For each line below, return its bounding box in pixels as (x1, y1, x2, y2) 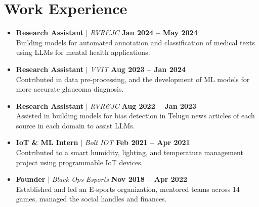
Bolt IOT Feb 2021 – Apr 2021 (84, 137, 190, 148)
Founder (16, 174, 46, 184)
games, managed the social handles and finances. (16, 193, 167, 204)
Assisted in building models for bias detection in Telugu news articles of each (16, 110, 255, 121)
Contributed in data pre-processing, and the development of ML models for (16, 74, 250, 84)
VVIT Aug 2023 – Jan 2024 (90, 63, 186, 74)
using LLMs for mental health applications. (16, 47, 150, 57)
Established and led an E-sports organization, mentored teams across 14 (16, 183, 240, 194)
